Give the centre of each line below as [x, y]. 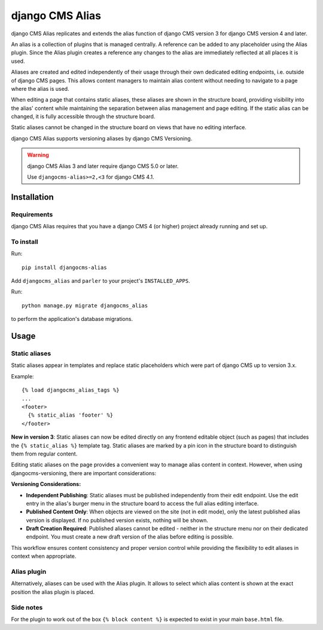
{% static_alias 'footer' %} [71, 415]
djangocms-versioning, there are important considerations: [84, 473]
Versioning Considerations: [46, 484]
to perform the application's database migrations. [72, 319]
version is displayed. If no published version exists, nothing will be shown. [117, 520]
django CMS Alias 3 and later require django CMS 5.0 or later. [103, 166]
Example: [22, 376]
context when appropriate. [44, 556]
